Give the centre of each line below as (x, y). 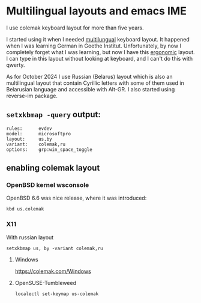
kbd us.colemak (25, 209)
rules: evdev (29, 128)
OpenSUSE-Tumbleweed (46, 283)
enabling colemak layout (53, 168)
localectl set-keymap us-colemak (57, 294)
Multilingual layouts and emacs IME (97, 11)
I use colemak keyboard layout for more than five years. (75, 28)
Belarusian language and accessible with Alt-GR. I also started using (91, 89)
